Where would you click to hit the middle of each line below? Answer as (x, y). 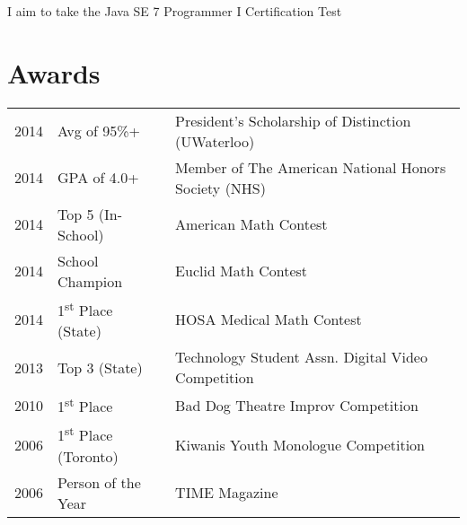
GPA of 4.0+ (98, 178)
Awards (54, 72)
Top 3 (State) (100, 367)
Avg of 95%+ (99, 131)
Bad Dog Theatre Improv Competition (297, 405)
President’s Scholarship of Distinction (293, 120)
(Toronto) (88, 456)
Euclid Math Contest (242, 271)
